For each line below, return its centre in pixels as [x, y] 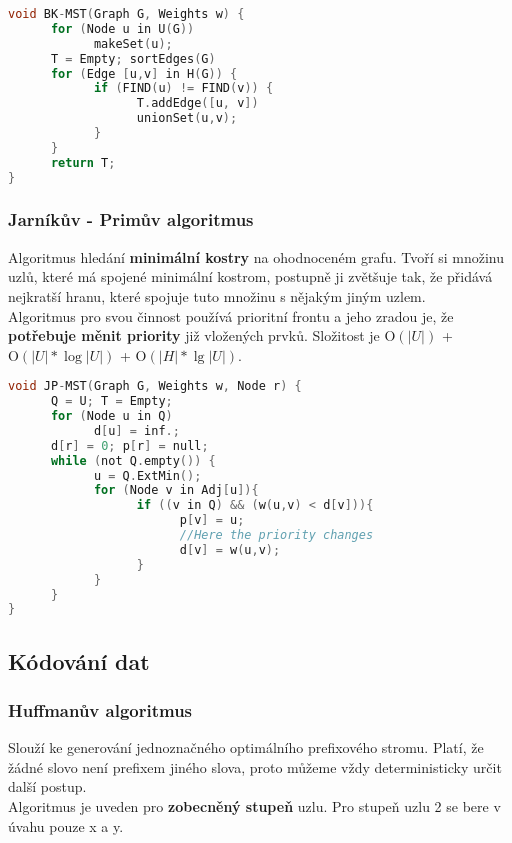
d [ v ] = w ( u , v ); [230, 549]
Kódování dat [79, 660]
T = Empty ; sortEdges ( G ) [133, 58]
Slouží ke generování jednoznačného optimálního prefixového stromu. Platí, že [246, 747]
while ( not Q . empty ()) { [133, 460]
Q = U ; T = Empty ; [111, 401]
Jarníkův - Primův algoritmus [131, 219]
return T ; [83, 162]
